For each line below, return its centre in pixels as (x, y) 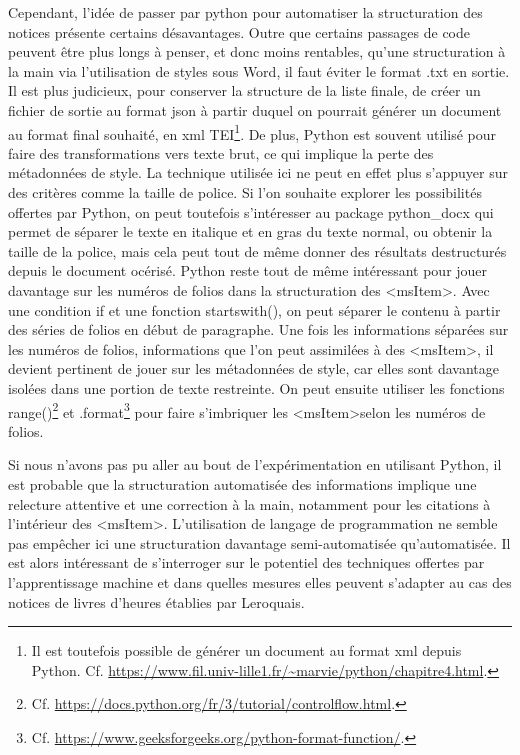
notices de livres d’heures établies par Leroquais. (156, 601)
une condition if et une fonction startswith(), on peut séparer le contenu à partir (254, 309)
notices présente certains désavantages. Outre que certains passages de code (239, 31)
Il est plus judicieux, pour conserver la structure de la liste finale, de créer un (244, 90)
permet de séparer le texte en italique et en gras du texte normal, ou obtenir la (250, 231)
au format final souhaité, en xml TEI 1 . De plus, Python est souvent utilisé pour (252, 132)
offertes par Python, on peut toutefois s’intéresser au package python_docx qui (251, 211)
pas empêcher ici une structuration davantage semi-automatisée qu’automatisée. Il (259, 542)
